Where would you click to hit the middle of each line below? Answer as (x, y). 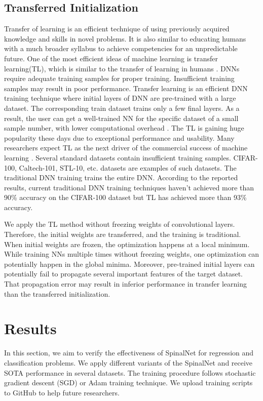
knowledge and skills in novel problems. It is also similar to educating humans (125, 38)
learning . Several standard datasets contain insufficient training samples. (118, 157)
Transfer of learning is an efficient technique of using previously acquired (117, 29)
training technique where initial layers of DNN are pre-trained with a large (120, 98)
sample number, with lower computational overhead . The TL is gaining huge (124, 128)
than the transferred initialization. (57, 293)
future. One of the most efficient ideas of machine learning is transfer (111, 58)
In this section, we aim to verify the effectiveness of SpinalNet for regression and (129, 353)
